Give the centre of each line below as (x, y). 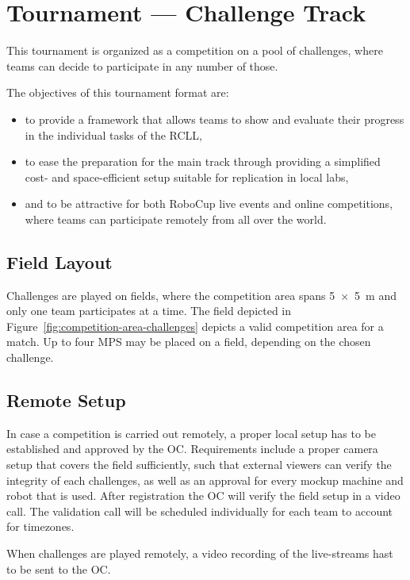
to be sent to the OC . (59, 568)
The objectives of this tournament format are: (118, 92)
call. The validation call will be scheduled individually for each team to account (200, 511)
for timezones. (40, 526)
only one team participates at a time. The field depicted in (149, 311)
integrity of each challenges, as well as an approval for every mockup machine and (205, 480)
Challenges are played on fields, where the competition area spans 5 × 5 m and (201, 295)
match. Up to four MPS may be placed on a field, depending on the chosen (189, 342)
